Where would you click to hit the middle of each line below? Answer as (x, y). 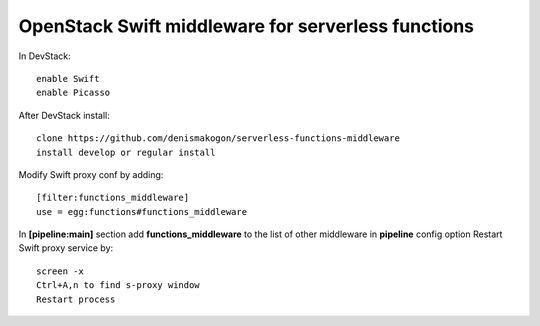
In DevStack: (45, 56)
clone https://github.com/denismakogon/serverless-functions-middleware (218, 138)
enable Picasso (73, 93)
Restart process (76, 299)
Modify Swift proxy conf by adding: (91, 174)
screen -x (60, 271)
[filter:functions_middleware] (113, 198)
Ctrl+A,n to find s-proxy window (118, 285)
